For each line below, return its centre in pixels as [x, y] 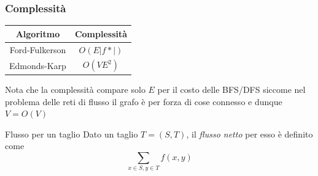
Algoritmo [38, 33]
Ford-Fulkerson [38, 49]
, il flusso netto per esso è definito [250, 134]
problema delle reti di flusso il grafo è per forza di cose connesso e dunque [144, 101]
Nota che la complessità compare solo [75, 89]
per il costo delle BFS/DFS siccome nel [231, 89]
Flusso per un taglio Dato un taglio [72, 134]
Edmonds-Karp [38, 65]
